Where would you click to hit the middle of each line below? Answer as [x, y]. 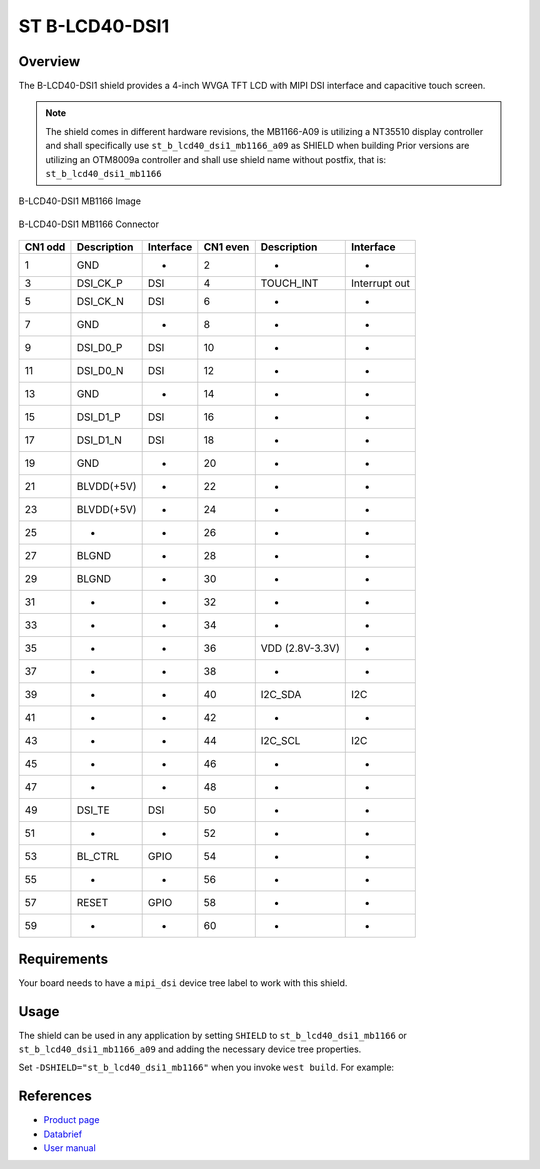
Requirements [63, 958]
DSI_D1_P [98, 417]
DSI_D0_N [100, 371]
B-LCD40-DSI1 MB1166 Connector [89, 224]
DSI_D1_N [99, 440]
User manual [70, 1148]
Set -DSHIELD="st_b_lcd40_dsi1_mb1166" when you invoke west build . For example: [206, 1067]
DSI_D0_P [99, 348]
